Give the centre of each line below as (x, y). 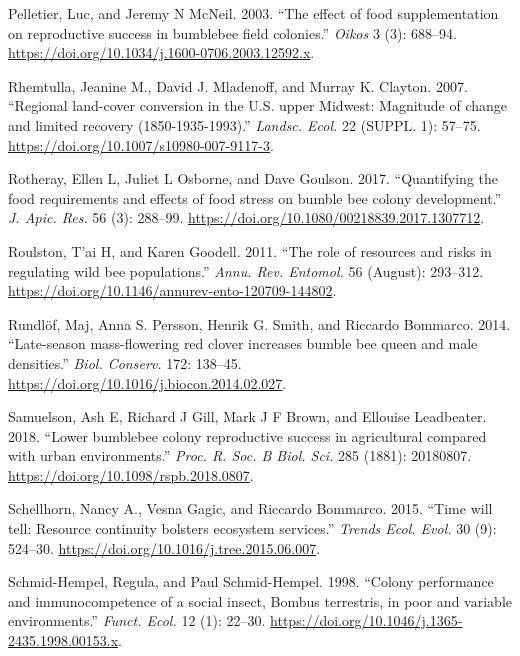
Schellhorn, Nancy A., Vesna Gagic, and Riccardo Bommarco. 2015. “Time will (250, 508)
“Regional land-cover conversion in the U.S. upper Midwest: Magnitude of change (258, 105)
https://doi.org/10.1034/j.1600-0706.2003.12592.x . (161, 52)
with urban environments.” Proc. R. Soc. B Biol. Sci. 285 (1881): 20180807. (240, 455)
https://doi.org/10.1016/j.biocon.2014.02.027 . (147, 382)
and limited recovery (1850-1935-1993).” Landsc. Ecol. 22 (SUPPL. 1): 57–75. (244, 124)
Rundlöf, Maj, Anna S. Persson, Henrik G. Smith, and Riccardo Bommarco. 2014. (259, 323)
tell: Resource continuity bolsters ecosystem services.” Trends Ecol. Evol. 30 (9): (252, 528)
